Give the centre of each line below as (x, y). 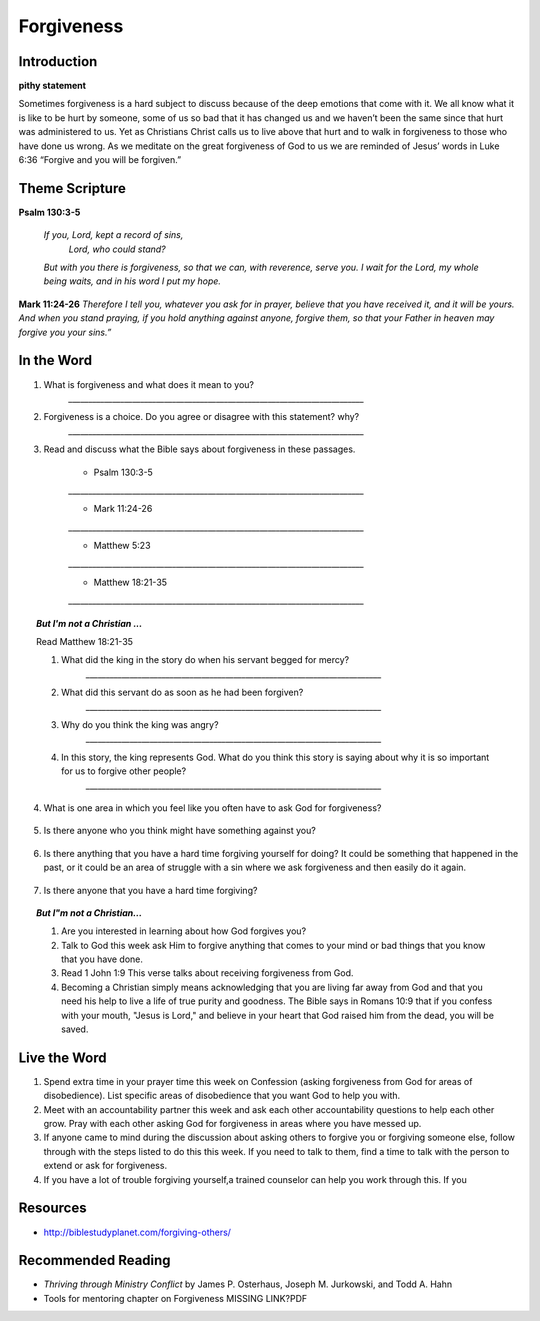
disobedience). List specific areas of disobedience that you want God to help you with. (222, 1096)
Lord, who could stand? (117, 249)
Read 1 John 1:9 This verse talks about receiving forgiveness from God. (207, 973)
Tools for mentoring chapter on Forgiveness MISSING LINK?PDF (175, 1298)
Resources (52, 1208)
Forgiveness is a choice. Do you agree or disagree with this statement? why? (201, 417)
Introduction (58, 61)
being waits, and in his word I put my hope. (132, 281)
